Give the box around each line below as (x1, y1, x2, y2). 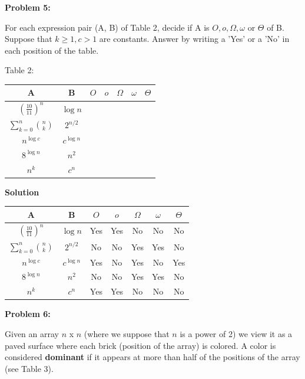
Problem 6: (5, 308, 51, 320)
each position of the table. (5, 44, 99, 56)
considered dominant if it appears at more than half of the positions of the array (5, 351, 300, 363)
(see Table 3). (5, 362, 54, 374)
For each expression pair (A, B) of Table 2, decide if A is (5, 21, 210, 33)
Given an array (5, 328, 59, 339)
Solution (5, 185, 39, 198)
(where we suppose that (84, 328, 170, 339)
